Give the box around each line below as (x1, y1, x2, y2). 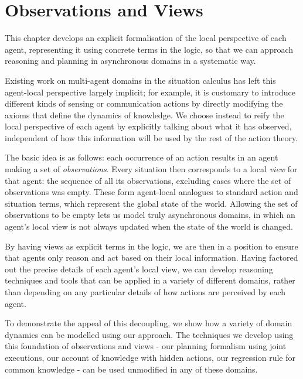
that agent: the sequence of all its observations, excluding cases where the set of (5, 174, 291, 186)
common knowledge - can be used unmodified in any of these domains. (5, 363, 258, 375)
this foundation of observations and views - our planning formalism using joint (5, 340, 287, 352)
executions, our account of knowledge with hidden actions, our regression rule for (5, 351, 296, 363)
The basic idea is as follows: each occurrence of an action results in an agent (5, 151, 278, 163)
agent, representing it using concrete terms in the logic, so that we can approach (5, 43, 294, 55)
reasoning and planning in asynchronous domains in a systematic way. (5, 54, 256, 67)
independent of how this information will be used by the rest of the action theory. (5, 131, 298, 144)
